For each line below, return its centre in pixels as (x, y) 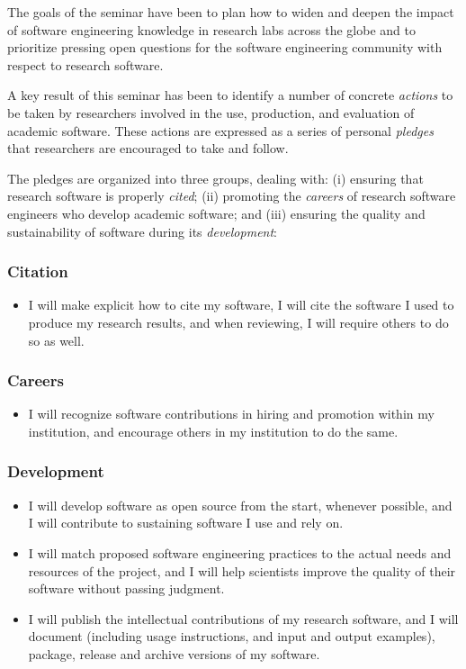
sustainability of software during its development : (142, 231)
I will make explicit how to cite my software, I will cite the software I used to (241, 305)
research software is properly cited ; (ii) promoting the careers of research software (232, 196)
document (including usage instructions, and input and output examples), (232, 636)
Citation (38, 271)
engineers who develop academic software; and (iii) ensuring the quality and (216, 213)
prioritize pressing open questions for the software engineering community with (225, 47)
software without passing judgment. (126, 588)
